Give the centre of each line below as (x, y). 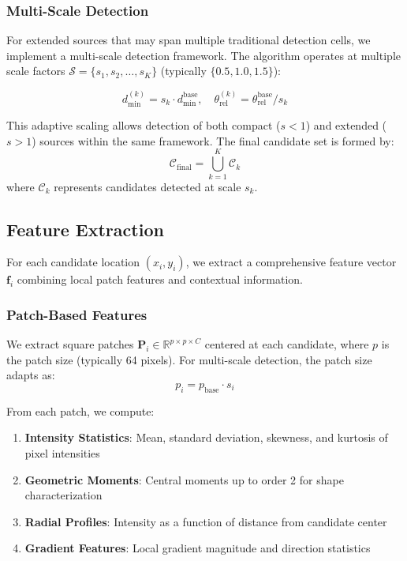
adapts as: (31, 375)
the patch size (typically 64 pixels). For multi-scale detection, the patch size (189, 359)
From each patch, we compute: (80, 410)
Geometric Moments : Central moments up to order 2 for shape (184, 479)
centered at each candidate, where (287, 344)
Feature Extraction (85, 229)
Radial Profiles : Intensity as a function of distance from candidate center (206, 521)
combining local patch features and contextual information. (160, 279)
